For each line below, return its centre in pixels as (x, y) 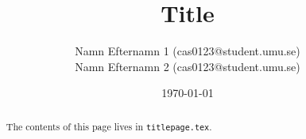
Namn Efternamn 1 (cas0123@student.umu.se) (188, 51)
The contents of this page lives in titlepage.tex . (109, 126)
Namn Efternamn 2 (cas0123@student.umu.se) (188, 66)
